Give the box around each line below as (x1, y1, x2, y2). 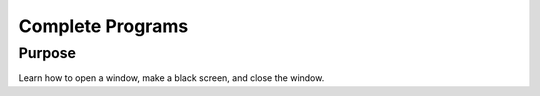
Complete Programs (18, 15, 189, 37)
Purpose (18, 44, 77, 62)
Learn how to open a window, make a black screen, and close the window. (18, 72, 325, 84)
